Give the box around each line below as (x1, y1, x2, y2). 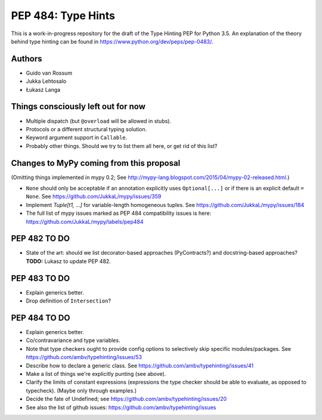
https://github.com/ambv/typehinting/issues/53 (26, 354, 143, 361)
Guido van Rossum (26, 69, 73, 76)
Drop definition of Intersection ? (26, 297, 112, 304)
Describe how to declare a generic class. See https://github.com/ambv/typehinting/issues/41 (26, 362, 254, 369)
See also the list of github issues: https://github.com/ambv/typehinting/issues (26, 403, 216, 411)
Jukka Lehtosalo (26, 78, 67, 85)
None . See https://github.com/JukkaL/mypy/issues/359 (26, 193, 162, 200)
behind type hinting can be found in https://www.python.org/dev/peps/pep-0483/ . (11, 38, 213, 45)
